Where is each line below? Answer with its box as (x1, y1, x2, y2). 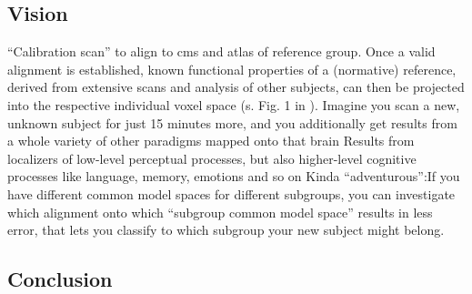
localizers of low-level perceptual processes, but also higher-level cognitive (7, 148, 417, 167)
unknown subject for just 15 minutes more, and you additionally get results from (7, 113, 457, 132)
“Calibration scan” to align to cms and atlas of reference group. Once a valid (7, 42, 436, 61)
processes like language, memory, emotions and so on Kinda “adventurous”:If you (7, 167, 460, 186)
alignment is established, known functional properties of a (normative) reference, (7, 59, 457, 78)
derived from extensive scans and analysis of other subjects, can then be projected (7, 77, 465, 96)
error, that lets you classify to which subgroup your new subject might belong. (7, 220, 445, 239)
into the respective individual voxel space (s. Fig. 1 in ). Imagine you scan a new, (7, 95, 460, 114)
